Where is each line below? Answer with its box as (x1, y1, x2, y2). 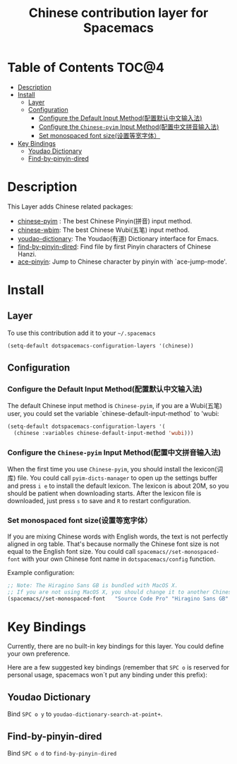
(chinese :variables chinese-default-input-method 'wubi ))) (13, 430, 194, 437)
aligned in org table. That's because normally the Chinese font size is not (7, 539, 220, 548)
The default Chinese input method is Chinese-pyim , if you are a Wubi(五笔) (7, 402, 222, 410)
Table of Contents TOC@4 (7, 60, 164, 75)
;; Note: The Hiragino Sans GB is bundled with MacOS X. (7, 581, 178, 589)
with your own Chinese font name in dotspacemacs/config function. (21, 555, 216, 563)
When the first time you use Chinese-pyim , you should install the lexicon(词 (7, 465, 224, 474)
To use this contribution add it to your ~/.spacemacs (7, 328, 157, 337)
